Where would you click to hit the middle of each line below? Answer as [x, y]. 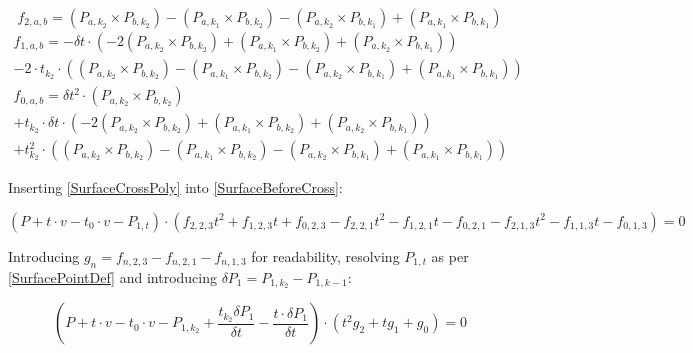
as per [450, 255]
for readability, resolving [325, 255]
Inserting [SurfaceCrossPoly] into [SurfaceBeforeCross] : [175, 187]
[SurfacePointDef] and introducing [112, 276]
